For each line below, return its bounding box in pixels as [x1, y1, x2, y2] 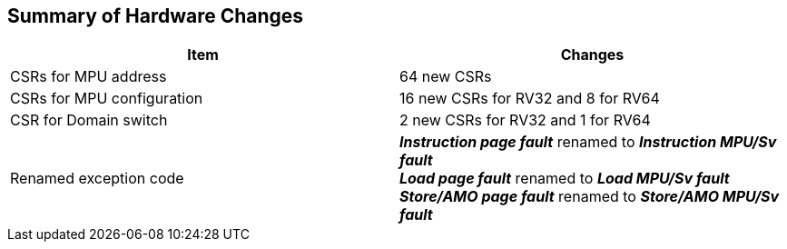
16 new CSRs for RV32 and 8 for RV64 [399, 89, 660, 108]
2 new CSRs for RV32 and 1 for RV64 [399, 111, 651, 130]
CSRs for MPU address [10, 67, 167, 86]
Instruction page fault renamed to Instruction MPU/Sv [399, 133, 777, 152]
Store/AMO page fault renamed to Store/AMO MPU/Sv [399, 187, 780, 206]
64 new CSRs [399, 67, 492, 86]
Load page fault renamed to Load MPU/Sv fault [399, 169, 730, 188]
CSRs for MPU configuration [10, 89, 203, 108]
